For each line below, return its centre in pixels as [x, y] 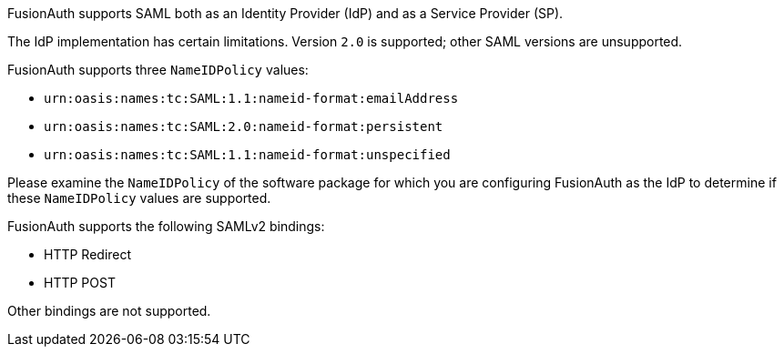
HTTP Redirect [88, 254]
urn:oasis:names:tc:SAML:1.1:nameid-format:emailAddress [251, 98]
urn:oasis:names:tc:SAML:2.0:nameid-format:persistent [244, 126]
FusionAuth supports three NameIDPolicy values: [158, 70]
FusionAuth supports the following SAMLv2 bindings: [166, 226]
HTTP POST [80, 283]
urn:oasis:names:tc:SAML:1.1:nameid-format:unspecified [247, 155]
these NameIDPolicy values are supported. [139, 198]
